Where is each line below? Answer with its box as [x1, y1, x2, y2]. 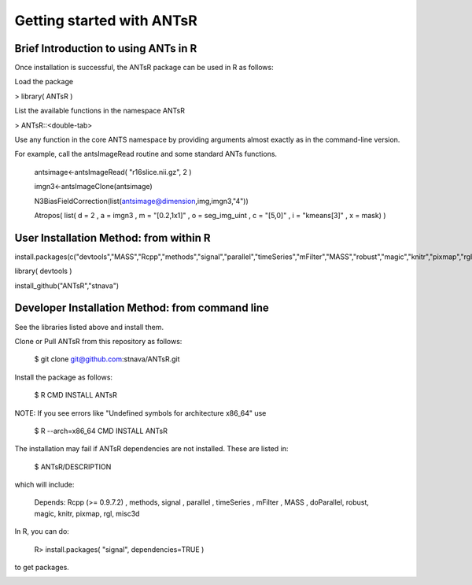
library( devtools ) [14, 266, 72, 276]
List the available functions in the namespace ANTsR [14, 106, 185, 116]
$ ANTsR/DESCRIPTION [34, 461, 112, 472]
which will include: [14, 480, 75, 490]
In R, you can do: [14, 527, 70, 536]
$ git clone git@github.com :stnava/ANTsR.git [34, 354, 180, 364]
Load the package [14, 77, 74, 87]
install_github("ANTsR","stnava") [14, 280, 120, 291]
